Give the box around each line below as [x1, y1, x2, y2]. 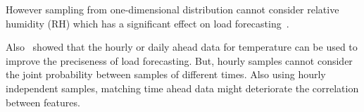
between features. [6, 94, 80, 109]
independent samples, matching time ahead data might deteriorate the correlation [6, 80, 359, 95]
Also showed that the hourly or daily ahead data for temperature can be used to [6, 39, 358, 54]
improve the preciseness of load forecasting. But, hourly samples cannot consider [6, 53, 353, 68]
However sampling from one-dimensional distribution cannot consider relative [6, 2, 339, 16]
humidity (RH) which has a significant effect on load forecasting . [6, 15, 289, 30]
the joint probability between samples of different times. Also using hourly [6, 67, 326, 82]
